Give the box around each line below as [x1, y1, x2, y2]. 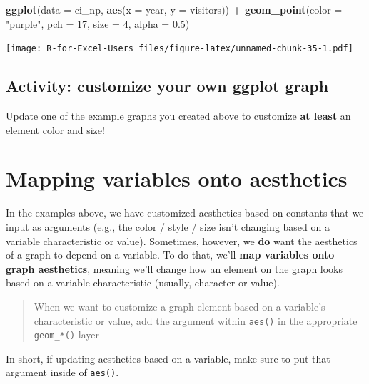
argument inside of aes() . [6, 365, 119, 380]
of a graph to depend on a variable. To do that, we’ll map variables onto [6, 247, 335, 262]
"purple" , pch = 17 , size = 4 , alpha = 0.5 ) [6, 16, 190, 31]
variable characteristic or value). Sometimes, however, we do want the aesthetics [6, 233, 358, 248]
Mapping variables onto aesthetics [6, 164, 348, 193]
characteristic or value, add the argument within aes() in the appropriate [34, 313, 358, 328]
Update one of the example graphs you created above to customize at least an [6, 108, 351, 123]
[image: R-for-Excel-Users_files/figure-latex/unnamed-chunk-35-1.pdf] [6, 43, 353, 54]
